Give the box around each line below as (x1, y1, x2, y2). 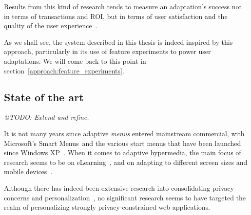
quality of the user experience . (4, 20, 97, 31)
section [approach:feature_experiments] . (4, 65, 124, 75)
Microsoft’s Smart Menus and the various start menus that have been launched (4, 138, 241, 148)
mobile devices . (4, 166, 53, 177)
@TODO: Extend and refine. (4, 112, 89, 122)
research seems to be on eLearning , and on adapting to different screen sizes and (4, 157, 248, 167)
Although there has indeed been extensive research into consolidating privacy (4, 182, 234, 193)
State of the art (4, 89, 84, 104)
